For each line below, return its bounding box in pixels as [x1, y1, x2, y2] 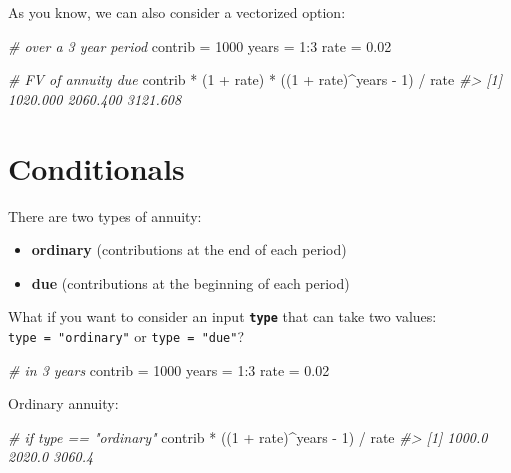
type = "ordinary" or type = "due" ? [8, 325, 245, 346]
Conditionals [8, 147, 185, 188]
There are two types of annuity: [8, 205, 202, 226]
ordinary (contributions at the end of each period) [31, 239, 347, 260]
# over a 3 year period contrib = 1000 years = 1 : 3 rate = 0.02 [8, 35, 392, 56]
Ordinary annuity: [8, 393, 119, 414]
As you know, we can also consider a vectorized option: [8, 2, 346, 22]
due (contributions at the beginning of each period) [31, 272, 350, 293]
